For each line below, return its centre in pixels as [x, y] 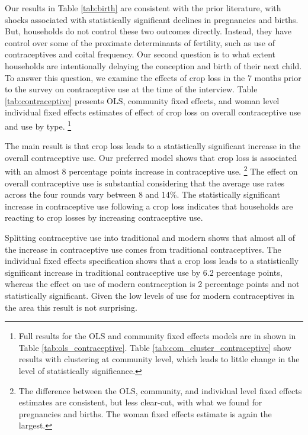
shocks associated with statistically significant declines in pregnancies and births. [152, 19]
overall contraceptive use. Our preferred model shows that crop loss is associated [151, 157]
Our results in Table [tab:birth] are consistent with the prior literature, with [143, 8]
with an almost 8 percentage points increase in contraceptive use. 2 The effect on [151, 170]
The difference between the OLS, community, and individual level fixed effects [160, 390]
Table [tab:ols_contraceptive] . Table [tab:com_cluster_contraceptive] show [155, 347]
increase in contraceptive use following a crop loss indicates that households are [149, 206]
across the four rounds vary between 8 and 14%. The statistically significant [142, 194]
